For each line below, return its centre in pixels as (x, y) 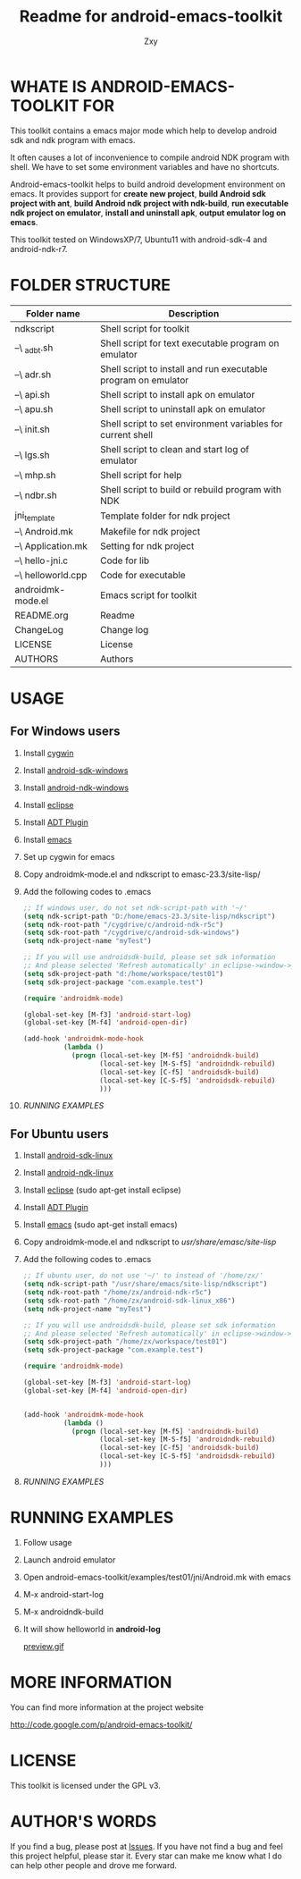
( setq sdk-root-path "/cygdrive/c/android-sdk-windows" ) (131, 933)
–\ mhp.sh (35, 475)
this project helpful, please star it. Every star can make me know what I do (146, 1856)
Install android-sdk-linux (68, 1156)
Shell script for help (141, 475)
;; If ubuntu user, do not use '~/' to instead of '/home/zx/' (143, 1276)
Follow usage (47, 1542)
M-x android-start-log (63, 1594)
